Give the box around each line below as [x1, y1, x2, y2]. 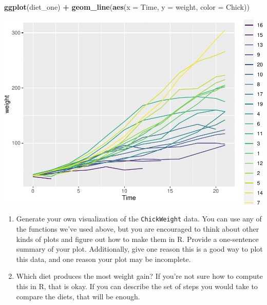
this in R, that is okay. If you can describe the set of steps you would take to [16, 280, 258, 291]
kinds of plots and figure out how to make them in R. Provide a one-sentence [16, 233, 259, 244]
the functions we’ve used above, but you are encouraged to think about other [16, 223, 259, 234]
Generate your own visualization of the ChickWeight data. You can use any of [16, 213, 262, 224]
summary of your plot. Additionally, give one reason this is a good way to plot [16, 243, 263, 254]
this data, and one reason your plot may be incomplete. [16, 253, 191, 264]
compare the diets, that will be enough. [16, 291, 140, 301]
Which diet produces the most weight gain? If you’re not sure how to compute [16, 271, 263, 281]
